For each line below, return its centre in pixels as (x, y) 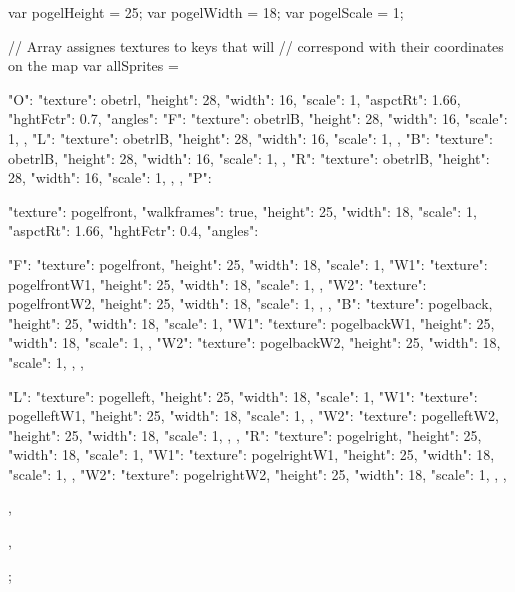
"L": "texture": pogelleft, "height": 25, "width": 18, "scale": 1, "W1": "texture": (243, 395)
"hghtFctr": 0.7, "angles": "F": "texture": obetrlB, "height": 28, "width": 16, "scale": (258, 118)
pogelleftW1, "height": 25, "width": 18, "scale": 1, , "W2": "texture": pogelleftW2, (253, 415)
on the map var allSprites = (93, 65)
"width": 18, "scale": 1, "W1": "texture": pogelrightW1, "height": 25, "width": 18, (251, 454)
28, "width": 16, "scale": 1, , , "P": (110, 177)
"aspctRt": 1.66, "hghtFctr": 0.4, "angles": (133, 230)
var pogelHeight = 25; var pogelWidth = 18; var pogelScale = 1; (206, 12)
